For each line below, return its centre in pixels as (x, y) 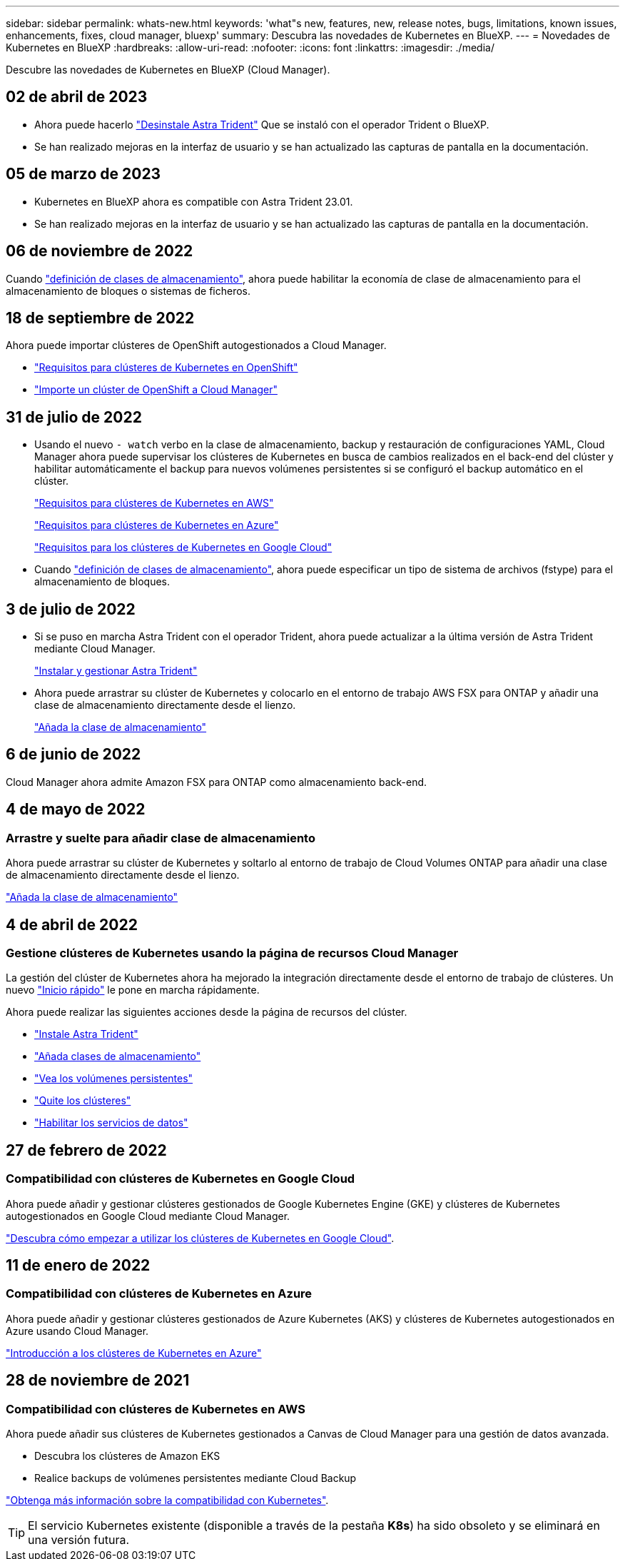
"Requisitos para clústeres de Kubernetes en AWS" (154, 503)
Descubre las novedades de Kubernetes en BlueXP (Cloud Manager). (168, 70)
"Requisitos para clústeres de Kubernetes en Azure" (157, 525)
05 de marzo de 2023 (83, 174)
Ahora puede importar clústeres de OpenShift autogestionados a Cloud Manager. (196, 345)
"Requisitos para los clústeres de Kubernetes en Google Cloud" (183, 548)
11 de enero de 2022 (78, 1265)
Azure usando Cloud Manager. (77, 1331)
